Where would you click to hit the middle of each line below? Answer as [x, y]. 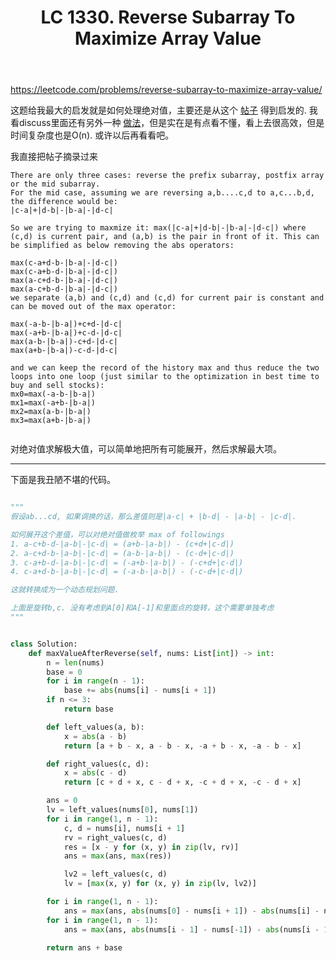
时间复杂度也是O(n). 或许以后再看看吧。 [92, 135]
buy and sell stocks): [57, 386]
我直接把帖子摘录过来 [54, 157]
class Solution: [44, 644]
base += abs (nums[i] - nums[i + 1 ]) [140, 691]
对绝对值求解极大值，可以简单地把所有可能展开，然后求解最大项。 [146, 449]
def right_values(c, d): [98, 764]
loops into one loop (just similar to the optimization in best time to [165, 377]
